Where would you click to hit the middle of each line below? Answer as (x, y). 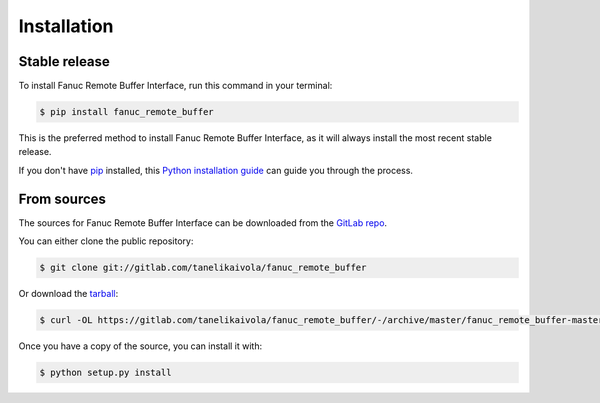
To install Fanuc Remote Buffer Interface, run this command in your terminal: (175, 86)
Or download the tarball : (68, 294)
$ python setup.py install (105, 373)
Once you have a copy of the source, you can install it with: (140, 346)
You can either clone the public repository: (106, 241)
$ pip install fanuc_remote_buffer (126, 112)
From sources (62, 198)
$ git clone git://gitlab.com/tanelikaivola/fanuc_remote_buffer (203, 268)
